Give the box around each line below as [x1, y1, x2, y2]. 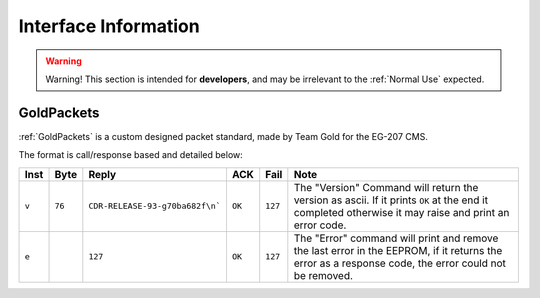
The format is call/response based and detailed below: [18, 149, 244, 161]
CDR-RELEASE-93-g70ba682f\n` [88, 201, 222, 212]
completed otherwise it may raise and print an [293, 205, 510, 219]
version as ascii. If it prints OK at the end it [293, 193, 489, 207]
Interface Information [18, 15, 200, 37]
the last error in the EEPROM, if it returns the [293, 243, 503, 257]
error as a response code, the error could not [293, 256, 507, 270]
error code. [293, 218, 347, 232]
